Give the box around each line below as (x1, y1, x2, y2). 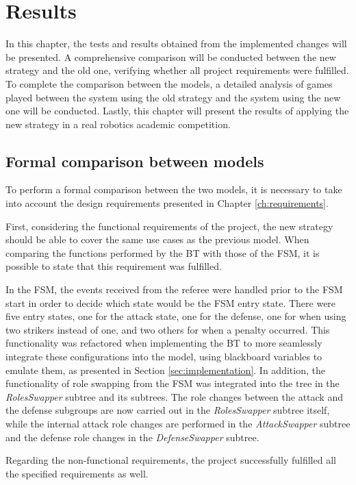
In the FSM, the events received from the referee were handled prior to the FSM (5, 282, 343, 297)
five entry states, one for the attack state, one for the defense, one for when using (5, 309, 346, 323)
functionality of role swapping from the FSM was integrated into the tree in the (5, 376, 340, 390)
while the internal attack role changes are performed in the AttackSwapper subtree (5, 416, 351, 430)
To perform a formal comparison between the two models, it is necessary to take (5, 182, 342, 197)
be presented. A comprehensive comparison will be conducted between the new (5, 49, 336, 64)
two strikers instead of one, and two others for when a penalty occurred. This (5, 322, 330, 336)
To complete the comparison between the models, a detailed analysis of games (5, 76, 333, 90)
